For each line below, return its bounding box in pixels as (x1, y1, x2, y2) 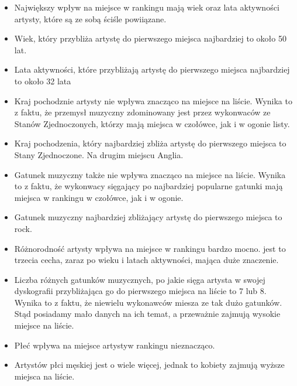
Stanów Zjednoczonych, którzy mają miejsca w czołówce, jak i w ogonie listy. (14, 117, 290, 129)
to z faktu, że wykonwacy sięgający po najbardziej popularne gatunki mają (14, 180, 283, 192)
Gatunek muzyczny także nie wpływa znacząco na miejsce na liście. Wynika (14, 168, 286, 180)
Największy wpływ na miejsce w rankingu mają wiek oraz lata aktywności (14, 1, 279, 13)
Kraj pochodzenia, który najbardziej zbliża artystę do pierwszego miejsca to (14, 137, 286, 149)
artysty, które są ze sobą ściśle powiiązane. (14, 12, 167, 25)
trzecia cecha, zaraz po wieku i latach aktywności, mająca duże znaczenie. (14, 254, 279, 266)
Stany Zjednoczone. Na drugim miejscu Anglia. (14, 148, 184, 160)
